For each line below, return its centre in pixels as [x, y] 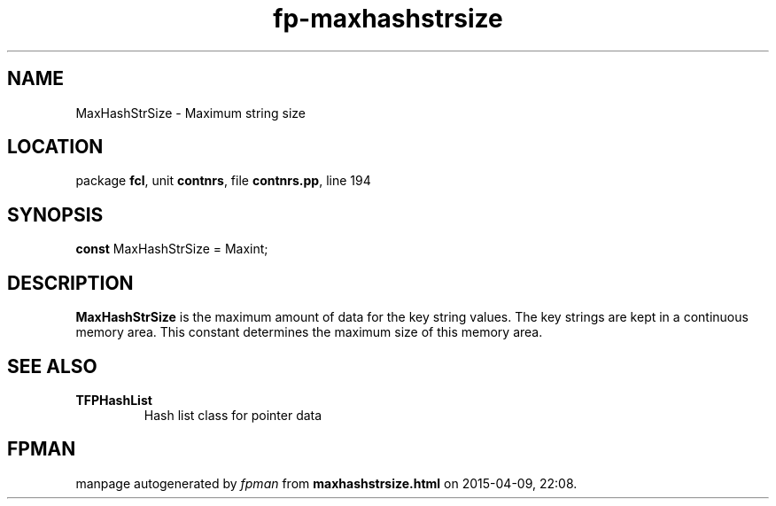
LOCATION [55, 147]
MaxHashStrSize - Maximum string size [190, 113]
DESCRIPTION [70, 283]
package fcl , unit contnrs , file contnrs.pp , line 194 [223, 181]
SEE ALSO [52, 366]
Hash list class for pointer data [233, 415]
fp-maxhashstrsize [388, 19]
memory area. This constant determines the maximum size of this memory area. [309, 332]
